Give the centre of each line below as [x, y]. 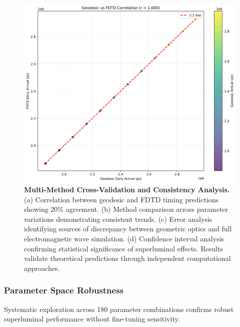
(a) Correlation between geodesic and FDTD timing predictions [121, 199]
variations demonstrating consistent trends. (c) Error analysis [118, 219]
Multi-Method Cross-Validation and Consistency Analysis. [127, 190]
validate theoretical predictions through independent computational [127, 258]
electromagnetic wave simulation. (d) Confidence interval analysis [124, 239]
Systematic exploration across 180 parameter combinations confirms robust [119, 309]
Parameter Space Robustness [64, 290]
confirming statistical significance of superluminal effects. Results [123, 248]
